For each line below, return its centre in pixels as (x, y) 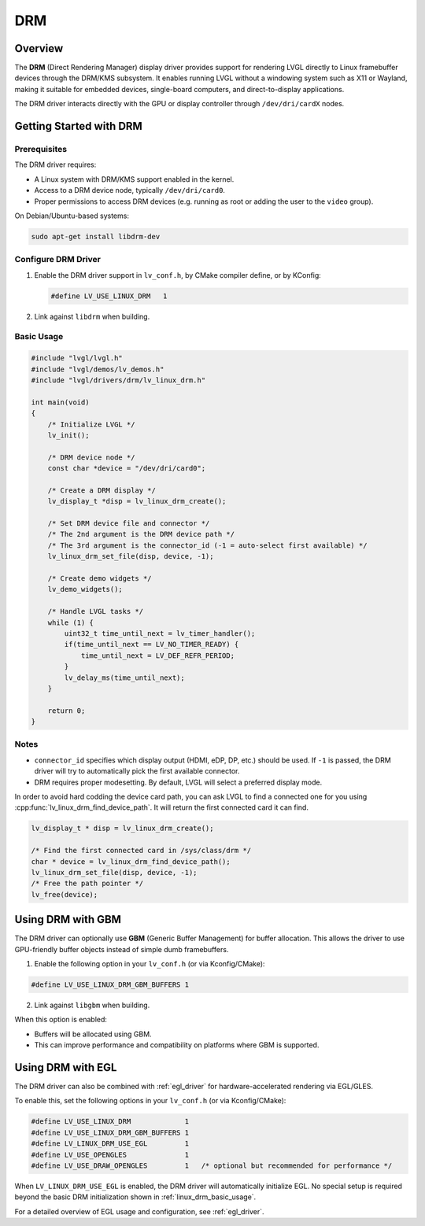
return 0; (67, 711)
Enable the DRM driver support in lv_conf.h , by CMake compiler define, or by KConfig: (178, 275)
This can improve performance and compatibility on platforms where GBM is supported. (177, 1045)
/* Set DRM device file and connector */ (129, 524)
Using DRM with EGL (66, 1067)
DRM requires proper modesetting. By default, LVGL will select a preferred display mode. (178, 782)
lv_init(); (68, 435)
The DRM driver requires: (55, 164)
